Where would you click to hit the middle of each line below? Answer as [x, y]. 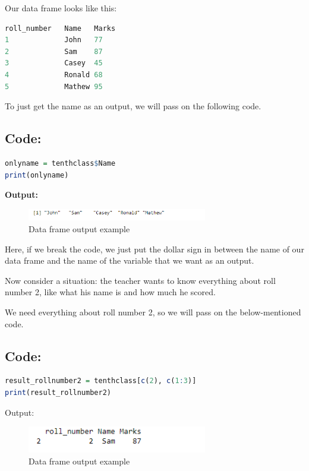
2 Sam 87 [54, 51]
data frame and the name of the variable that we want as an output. [130, 260]
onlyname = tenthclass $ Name [60, 163]
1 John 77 [54, 40]
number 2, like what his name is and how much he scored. [110, 292]
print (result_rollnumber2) [58, 392]
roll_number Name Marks [60, 28]
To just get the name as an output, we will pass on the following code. [133, 106]
